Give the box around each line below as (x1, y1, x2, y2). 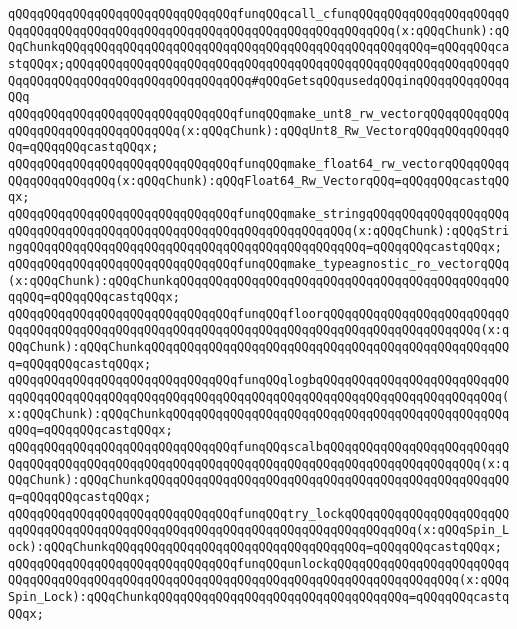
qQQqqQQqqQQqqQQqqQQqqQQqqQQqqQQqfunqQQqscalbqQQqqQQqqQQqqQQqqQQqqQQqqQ (8, 440, 510, 455)
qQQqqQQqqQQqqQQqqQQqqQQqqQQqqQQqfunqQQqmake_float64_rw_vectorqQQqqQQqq (8, 156, 510, 171)
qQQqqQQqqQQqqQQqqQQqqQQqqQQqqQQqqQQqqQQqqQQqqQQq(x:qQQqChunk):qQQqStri (8, 223, 510, 238)
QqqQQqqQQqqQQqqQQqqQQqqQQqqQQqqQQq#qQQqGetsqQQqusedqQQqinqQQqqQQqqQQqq (8, 73, 510, 88)
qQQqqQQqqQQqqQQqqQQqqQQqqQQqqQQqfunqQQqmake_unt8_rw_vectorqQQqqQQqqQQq (8, 106, 510, 121)
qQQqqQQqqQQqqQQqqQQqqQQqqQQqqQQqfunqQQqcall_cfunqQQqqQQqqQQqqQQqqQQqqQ (8, 7, 510, 21)
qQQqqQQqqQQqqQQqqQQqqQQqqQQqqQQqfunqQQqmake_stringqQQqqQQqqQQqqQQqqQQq (8, 206, 510, 221)
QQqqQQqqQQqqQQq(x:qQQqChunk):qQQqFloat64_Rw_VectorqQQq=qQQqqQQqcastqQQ (8, 173, 510, 188)
